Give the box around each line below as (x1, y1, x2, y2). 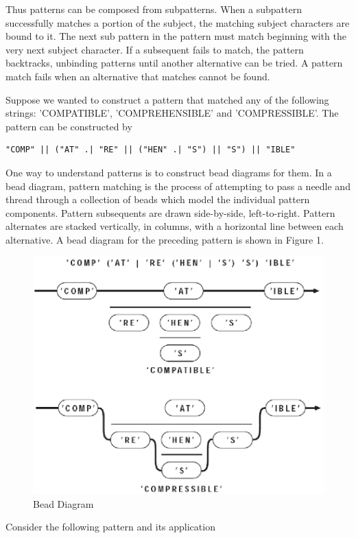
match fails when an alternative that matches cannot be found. (5, 69, 270, 83)
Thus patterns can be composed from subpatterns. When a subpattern (5, 2, 302, 16)
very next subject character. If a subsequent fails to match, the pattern (5, 42, 304, 56)
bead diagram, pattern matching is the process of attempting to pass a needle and (5, 178, 351, 193)
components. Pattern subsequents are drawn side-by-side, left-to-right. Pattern (5, 205, 335, 220)
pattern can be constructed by (5, 119, 132, 133)
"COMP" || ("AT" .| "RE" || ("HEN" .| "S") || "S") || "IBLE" (5, 145, 296, 155)
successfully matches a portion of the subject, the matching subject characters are (5, 15, 350, 30)
